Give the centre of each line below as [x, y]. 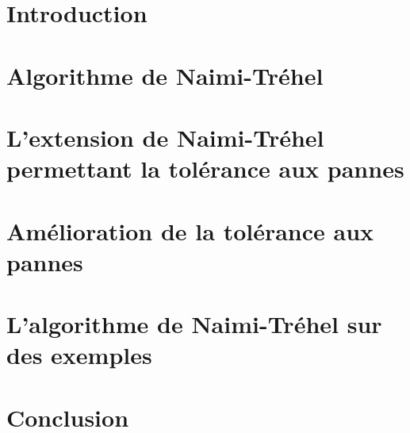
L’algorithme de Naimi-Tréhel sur [194, 324]
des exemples [79, 355]
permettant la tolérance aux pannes [205, 169]
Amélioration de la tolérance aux [190, 230]
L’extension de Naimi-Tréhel [165, 137]
